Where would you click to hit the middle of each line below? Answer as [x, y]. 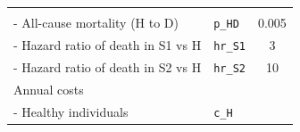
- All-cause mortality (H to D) [96, 23]
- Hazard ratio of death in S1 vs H [108, 44]
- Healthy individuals [71, 111]
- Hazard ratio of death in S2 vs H [108, 66]
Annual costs [49, 89]
